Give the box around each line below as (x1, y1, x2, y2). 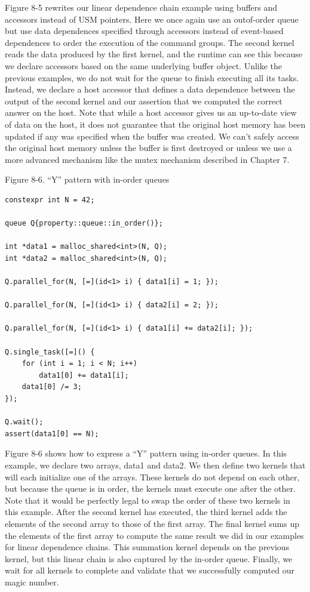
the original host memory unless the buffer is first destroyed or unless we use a (5, 141, 292, 154)
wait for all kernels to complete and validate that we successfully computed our (5, 564, 294, 576)
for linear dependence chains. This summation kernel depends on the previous (5, 541, 290, 553)
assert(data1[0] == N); (5, 429, 99, 438)
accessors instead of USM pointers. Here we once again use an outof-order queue (5, 13, 299, 25)
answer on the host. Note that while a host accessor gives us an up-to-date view (5, 106, 297, 119)
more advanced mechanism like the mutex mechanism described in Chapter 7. (5, 153, 290, 165)
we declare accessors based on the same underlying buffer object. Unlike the (5, 59, 283, 72)
